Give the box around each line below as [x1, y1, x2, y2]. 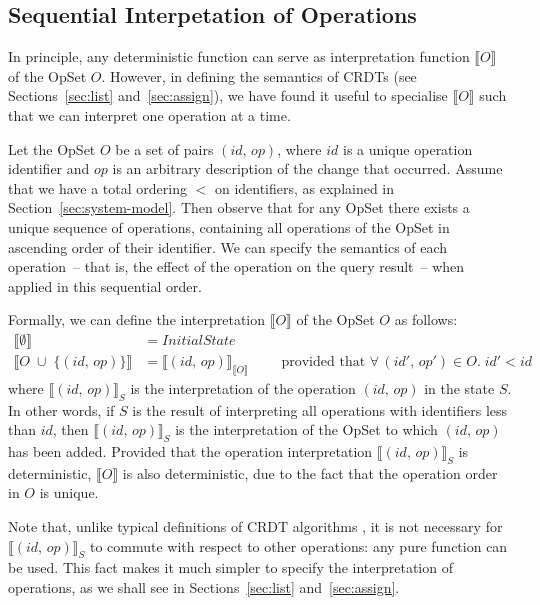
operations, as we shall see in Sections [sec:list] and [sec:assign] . [8, 576, 400, 597]
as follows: [394, 309, 458, 330]
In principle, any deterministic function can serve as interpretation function [8, 46, 470, 67]
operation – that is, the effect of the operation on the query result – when [8, 256, 465, 277]
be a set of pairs [115, 138, 214, 159]
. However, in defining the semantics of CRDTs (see [101, 65, 417, 86]
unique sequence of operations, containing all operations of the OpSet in [8, 216, 450, 237]
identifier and [8, 158, 90, 179]
